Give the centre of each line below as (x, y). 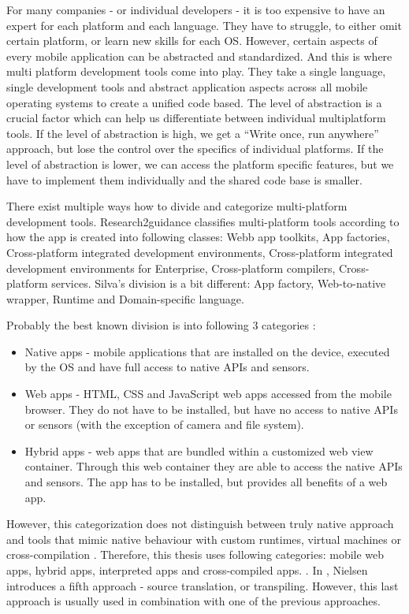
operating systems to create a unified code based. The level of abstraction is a (194, 102)
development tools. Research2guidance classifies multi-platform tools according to (203, 221)
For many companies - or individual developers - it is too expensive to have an (196, 9)
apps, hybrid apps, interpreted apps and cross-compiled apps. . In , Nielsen (187, 570)
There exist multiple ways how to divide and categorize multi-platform (177, 206)
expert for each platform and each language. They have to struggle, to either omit (204, 25)
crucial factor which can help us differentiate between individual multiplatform (196, 118)
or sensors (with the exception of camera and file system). (164, 424)
